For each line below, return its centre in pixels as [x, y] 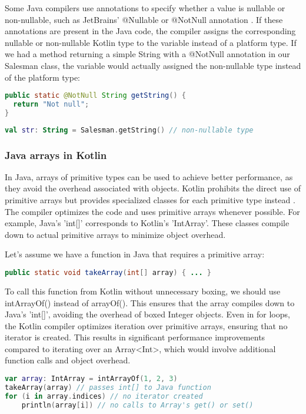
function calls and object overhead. [68, 360]
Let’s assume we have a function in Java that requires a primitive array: [135, 254]
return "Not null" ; [51, 105]
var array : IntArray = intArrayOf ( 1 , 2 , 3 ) [91, 379]
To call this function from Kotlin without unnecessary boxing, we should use [143, 291]
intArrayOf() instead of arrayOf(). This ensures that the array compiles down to [150, 302]
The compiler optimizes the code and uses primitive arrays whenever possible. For [152, 211]
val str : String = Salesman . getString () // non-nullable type [129, 130]
